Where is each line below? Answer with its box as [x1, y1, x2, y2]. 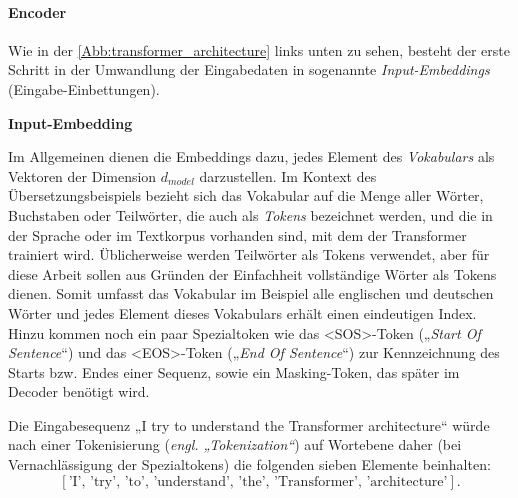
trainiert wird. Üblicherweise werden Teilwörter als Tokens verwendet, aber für [8, 244, 490, 265]
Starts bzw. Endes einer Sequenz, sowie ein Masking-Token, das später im [8, 361, 460, 382]
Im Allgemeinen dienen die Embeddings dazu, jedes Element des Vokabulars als [8, 146, 495, 167]
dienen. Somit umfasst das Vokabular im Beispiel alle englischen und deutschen [8, 283, 494, 304]
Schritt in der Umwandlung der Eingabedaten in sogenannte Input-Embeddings [8, 59, 490, 80]
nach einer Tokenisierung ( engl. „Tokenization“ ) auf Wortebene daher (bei [8, 434, 462, 455]
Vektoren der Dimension [8, 165, 157, 186]
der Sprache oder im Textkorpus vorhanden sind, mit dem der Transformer [8, 224, 467, 245]
